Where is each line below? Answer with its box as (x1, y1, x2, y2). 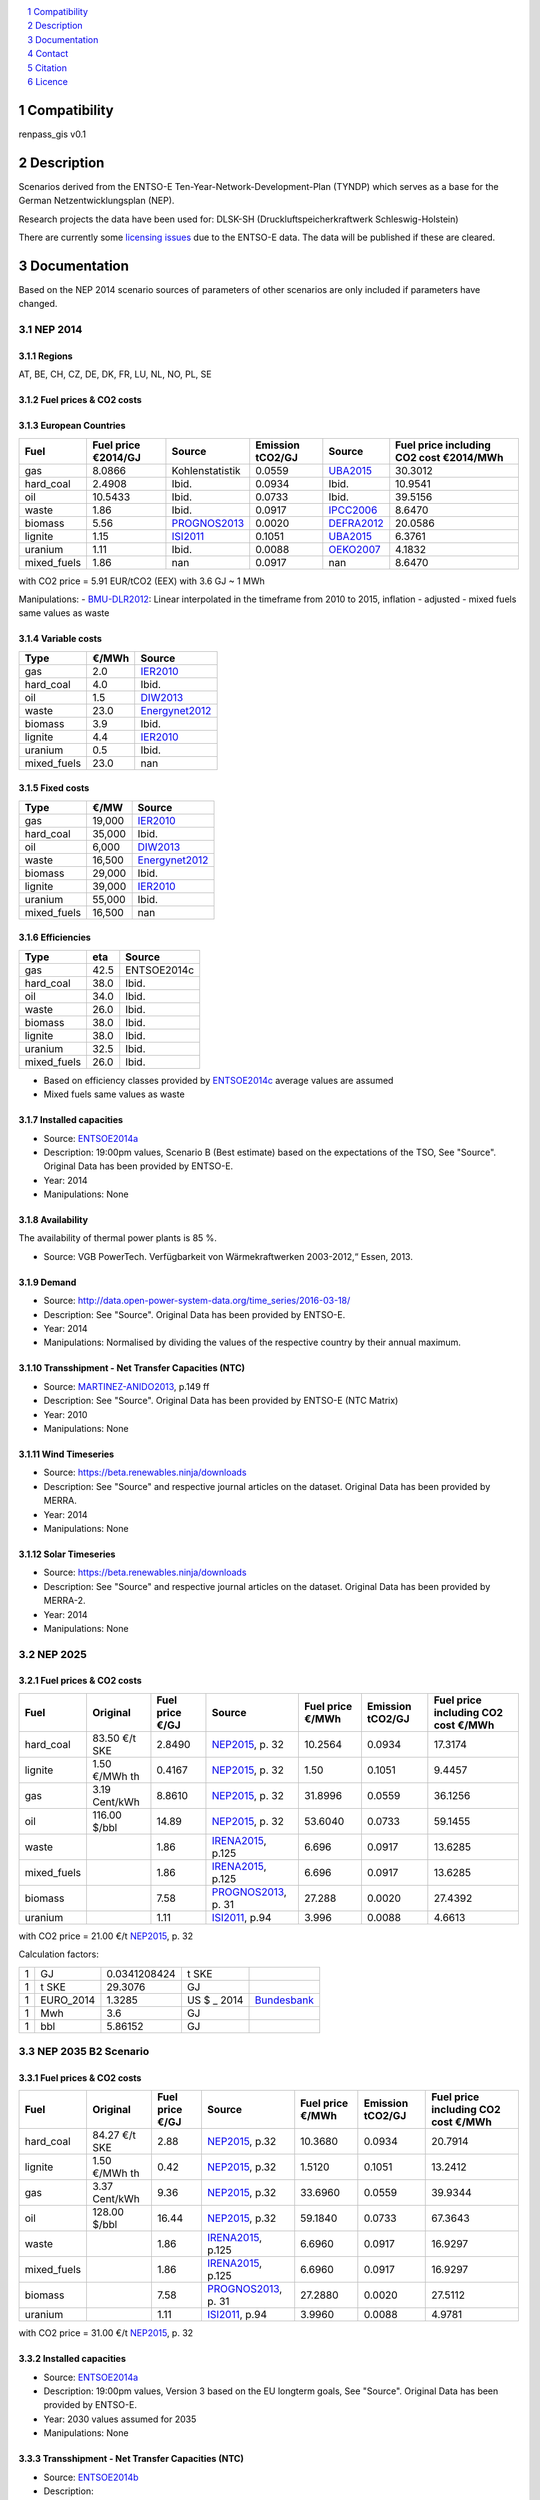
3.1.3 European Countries (18, 420, 126, 432)
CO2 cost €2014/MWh (395, 450, 504, 464)
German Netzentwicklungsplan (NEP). (18, 195, 175, 207)
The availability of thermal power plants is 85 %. (18, 1232, 217, 1244)
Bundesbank (254, 1993, 314, 2007)
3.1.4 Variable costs (18, 633, 102, 645)
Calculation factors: (18, 1948, 99, 1960)
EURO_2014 (40, 1993, 96, 2007)
